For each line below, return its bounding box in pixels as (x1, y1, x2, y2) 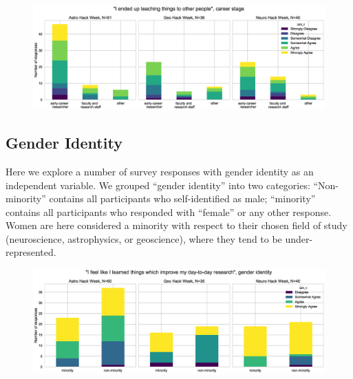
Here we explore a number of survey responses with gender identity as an (6, 164, 314, 178)
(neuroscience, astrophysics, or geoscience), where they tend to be (6, 231, 282, 246)
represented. (6, 245, 56, 259)
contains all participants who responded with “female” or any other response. (6, 204, 332, 219)
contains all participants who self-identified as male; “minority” (49, 191, 316, 206)
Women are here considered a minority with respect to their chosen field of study (6, 218, 347, 232)
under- (285, 231, 313, 246)
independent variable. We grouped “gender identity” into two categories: (6, 177, 310, 192)
